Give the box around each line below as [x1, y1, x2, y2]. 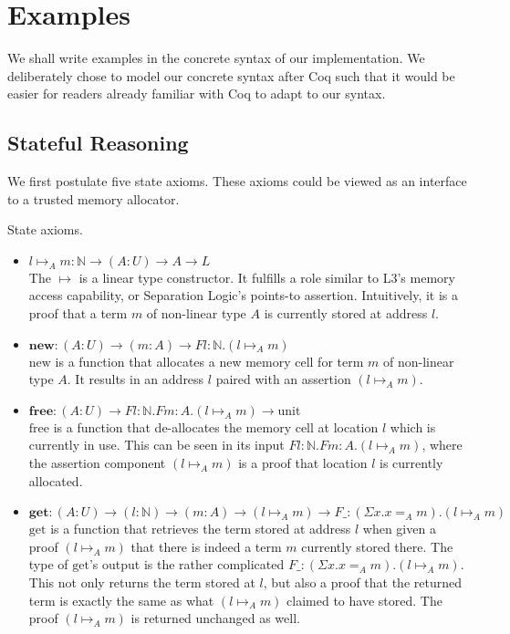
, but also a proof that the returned [263, 573, 462, 592]
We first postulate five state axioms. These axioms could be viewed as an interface [7, 171, 467, 191]
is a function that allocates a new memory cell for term [55, 351, 364, 370]
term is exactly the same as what [28, 590, 214, 609]
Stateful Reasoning [7, 129, 189, 157]
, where [422, 435, 463, 454]
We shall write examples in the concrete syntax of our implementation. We [7, 48, 425, 68]
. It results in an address [67, 369, 204, 389]
